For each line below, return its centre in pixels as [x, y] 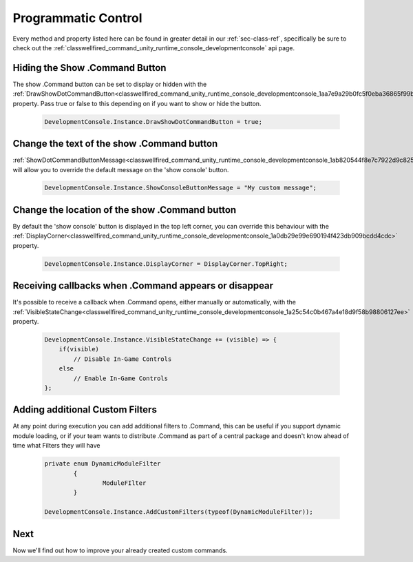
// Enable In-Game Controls [121, 378]
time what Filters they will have [56, 446]
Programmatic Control [77, 18]
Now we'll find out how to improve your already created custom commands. [120, 550]
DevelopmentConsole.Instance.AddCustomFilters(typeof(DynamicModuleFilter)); [179, 512]
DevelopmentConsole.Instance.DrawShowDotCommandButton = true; [153, 122]
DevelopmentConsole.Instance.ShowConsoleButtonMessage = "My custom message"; [180, 188]
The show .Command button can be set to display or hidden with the [110, 84]
